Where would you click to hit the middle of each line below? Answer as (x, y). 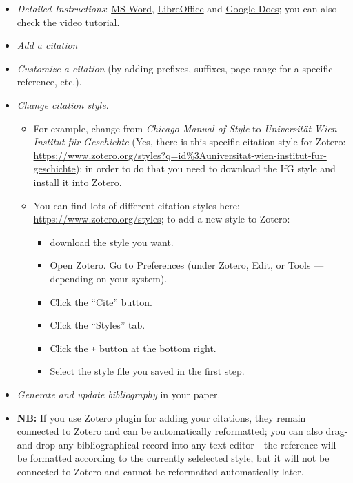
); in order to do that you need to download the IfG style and (205, 168)
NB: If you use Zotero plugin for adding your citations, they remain (161, 417)
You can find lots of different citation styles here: (137, 205)
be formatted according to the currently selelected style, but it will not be (173, 458)
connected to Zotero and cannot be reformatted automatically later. (160, 471)
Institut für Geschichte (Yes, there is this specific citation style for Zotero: (190, 142)
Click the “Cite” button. (101, 301)
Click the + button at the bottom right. (133, 348)
